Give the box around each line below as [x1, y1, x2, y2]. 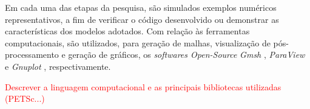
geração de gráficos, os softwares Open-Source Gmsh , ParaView [68, 48, 305, 61]
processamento [5, 48, 59, 61]
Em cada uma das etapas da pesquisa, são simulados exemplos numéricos [5, 1, 277, 13]
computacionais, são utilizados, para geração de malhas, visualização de [5, 36, 271, 49]
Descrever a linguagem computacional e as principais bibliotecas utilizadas [5, 80, 281, 93]
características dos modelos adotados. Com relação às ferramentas [5, 25, 250, 37]
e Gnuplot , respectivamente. [5, 60, 111, 72]
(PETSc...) [5, 92, 45, 105]
